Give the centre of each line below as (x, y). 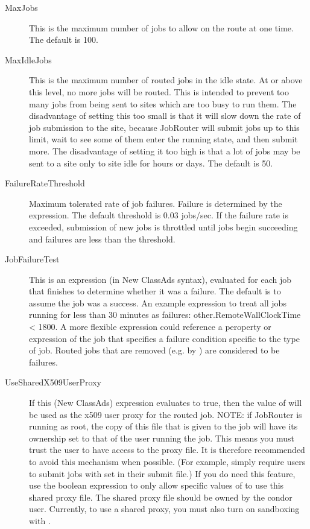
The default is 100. (64, 40)
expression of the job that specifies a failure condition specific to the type (164, 338)
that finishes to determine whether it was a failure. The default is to (155, 291)
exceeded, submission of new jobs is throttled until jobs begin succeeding (163, 226)
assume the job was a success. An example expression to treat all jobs (158, 303)
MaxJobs (21, 7)
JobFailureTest (32, 259)
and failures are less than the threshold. (102, 239)
